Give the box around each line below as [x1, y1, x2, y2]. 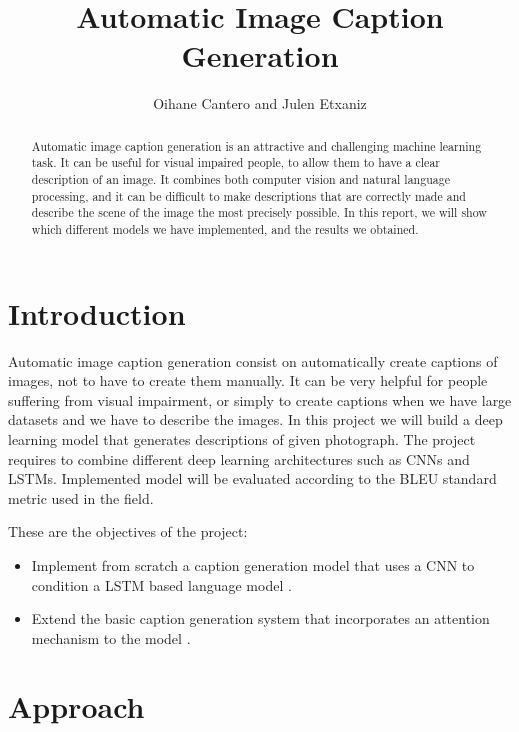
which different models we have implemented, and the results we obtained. [31, 220, 419, 237]
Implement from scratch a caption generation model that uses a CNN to [31, 554, 475, 575]
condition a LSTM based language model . [31, 574, 292, 595]
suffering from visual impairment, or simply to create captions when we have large [8, 389, 512, 410]
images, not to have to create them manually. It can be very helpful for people [8, 370, 488, 391]
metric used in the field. [8, 487, 154, 508]
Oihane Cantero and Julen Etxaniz [153, 93, 367, 114]
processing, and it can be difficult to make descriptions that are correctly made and [31, 187, 466, 204]
